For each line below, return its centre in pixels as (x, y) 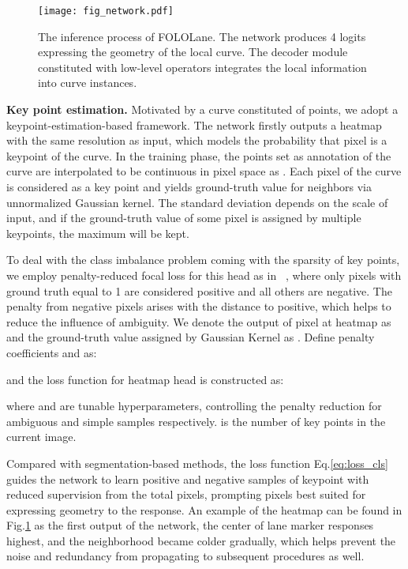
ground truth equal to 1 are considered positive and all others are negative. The (199, 290)
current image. (41, 437)
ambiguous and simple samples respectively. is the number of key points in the (196, 421)
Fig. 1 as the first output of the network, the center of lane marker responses (190, 525)
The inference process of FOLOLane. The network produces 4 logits (202, 36)
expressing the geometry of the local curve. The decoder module (193, 52)
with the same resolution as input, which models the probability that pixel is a (197, 140)
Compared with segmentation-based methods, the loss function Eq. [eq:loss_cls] (197, 463)
